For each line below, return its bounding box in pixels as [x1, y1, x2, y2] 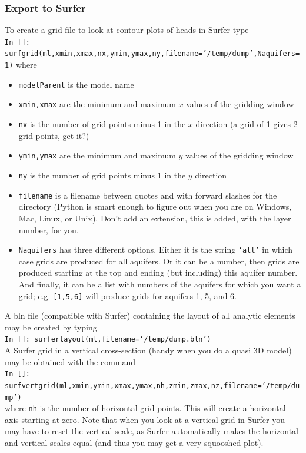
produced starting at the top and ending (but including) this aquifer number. [18, 266, 298, 279]
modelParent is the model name [18, 78, 134, 90]
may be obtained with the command [5, 355, 136, 368]
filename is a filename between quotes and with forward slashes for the [18, 189, 277, 201]
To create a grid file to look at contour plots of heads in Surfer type [5, 24, 249, 36]
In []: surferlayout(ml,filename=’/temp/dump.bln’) [5, 335, 211, 344]
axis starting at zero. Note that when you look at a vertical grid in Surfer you [5, 413, 285, 425]
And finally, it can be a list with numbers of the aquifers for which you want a [18, 277, 301, 290]
